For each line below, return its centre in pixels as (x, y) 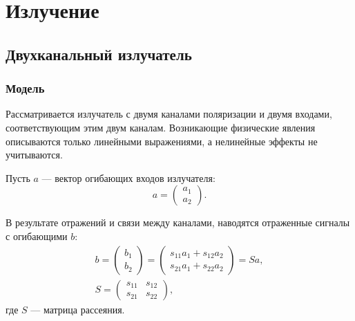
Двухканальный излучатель (99, 54)
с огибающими (37, 236)
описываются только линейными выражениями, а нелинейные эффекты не (162, 141)
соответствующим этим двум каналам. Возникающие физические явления (161, 127)
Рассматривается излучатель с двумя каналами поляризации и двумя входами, (169, 114)
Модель (25, 88)
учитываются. (34, 155)
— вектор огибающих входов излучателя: (128, 177)
